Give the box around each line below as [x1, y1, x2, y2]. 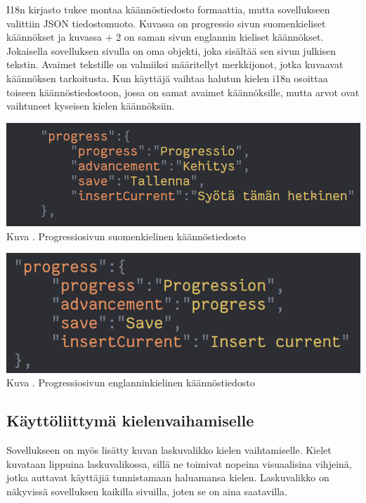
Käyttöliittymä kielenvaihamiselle [6, 410, 254, 431]
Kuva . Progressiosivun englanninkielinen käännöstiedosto [6, 375, 255, 390]
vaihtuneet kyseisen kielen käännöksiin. [6, 98, 175, 113]
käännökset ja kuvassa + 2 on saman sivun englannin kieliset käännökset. [6, 30, 324, 44]
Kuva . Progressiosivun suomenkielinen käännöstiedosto [6, 228, 246, 243]
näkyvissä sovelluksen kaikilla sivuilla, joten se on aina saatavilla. [6, 484, 287, 499]
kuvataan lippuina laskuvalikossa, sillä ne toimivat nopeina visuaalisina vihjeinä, [6, 456, 352, 471]
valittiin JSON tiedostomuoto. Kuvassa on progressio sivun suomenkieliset [6, 15, 326, 30]
